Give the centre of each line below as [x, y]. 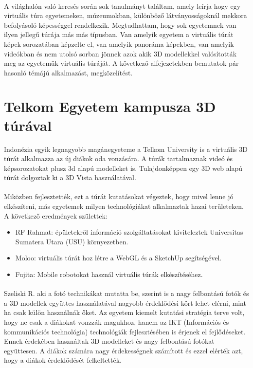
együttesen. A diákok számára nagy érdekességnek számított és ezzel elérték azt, [124, 350]
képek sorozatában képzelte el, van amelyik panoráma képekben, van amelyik [119, 44]
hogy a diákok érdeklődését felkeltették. [63, 360]
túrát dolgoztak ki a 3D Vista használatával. [70, 177]
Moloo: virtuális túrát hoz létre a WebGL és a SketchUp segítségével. [118, 258]
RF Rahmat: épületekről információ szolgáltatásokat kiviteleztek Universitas [129, 232]
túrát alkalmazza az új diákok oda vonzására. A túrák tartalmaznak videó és [118, 158]
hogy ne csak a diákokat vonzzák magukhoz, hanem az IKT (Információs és [117, 322]
